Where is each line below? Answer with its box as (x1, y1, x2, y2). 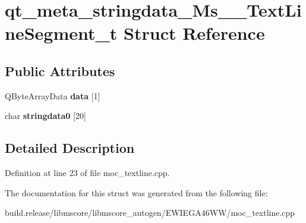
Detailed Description (5, 139, 135, 157)
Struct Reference (124, 21, 265, 45)
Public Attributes (5, 61, 115, 80)
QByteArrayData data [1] (5, 89, 100, 102)
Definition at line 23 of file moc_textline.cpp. (5, 167, 170, 179)
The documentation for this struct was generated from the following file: (5, 186, 268, 199)
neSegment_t (5, 21, 118, 45)
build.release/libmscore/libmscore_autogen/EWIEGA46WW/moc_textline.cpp (5, 206, 295, 219)
